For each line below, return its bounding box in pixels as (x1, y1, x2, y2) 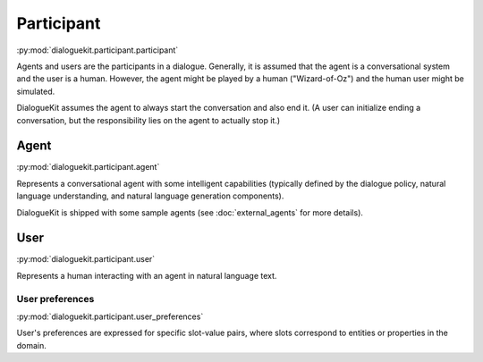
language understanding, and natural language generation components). (16, 190, 284, 201)
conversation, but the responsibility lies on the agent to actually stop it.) (16, 114, 281, 125)
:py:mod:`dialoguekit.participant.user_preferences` (16, 311, 204, 322)
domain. (16, 340, 47, 350)
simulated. (16, 86, 55, 97)
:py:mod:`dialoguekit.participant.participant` (16, 45, 179, 55)
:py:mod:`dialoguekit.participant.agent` (16, 162, 160, 173)
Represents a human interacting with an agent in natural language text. (16, 270, 277, 281)
